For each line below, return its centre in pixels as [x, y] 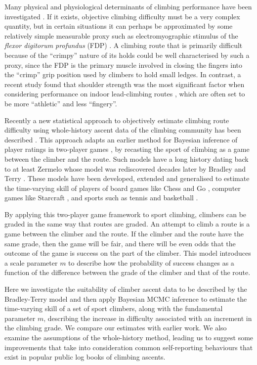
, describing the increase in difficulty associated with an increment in [148, 318]
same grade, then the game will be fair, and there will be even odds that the [120, 243]
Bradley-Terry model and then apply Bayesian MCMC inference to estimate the [126, 298]
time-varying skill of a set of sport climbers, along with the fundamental [114, 308]
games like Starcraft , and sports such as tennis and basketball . [101, 198]
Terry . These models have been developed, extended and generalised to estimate [127, 178]
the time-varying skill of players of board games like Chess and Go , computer [123, 188]
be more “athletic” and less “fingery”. [61, 103]
